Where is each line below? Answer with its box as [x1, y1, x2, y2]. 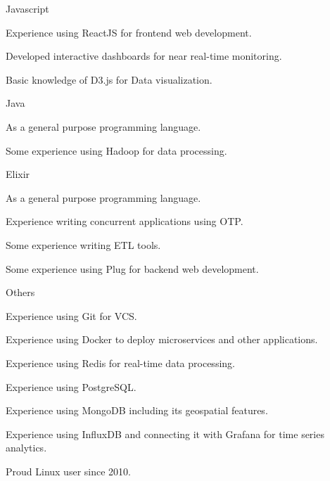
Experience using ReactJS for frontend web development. [6, 25, 252, 39]
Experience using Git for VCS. [6, 308, 137, 323]
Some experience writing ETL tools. [6, 237, 161, 252]
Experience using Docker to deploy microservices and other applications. [6, 332, 318, 347]
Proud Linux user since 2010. [6, 463, 131, 478]
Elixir [6, 167, 30, 181]
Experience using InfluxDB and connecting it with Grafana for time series [6, 426, 324, 441]
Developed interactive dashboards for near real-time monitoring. [6, 49, 282, 63]
